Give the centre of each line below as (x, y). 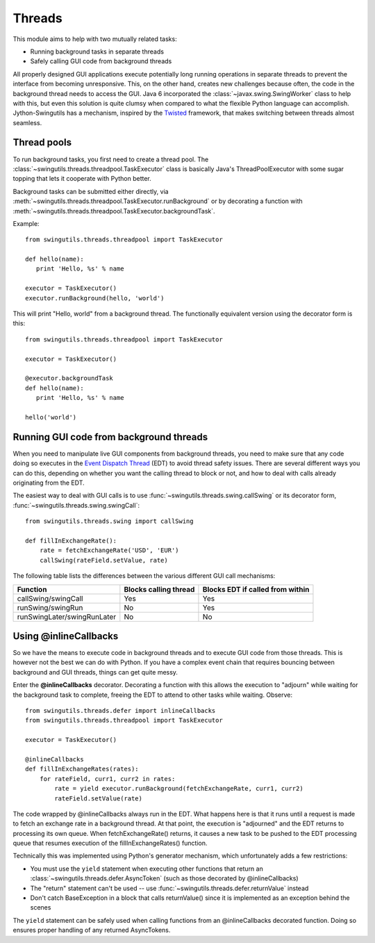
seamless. (27, 122)
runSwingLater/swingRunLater (67, 617)
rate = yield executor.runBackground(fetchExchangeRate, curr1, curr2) (179, 789)
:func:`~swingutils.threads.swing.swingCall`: (76, 505)
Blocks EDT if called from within (256, 589)
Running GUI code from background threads (110, 437)
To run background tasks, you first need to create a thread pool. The (111, 159)
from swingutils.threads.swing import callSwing (109, 521)
